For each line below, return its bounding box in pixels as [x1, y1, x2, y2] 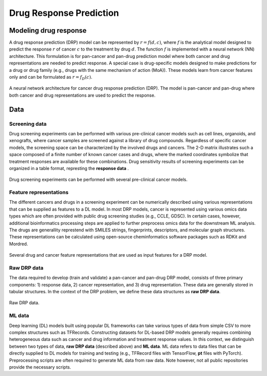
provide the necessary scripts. [9, 364, 71, 370]
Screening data [9, 120, 47, 127]
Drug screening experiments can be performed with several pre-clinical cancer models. [9, 176, 188, 183]
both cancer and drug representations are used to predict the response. [9, 92, 156, 98]
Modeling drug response [9, 26, 87, 35]
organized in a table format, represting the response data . [9, 165, 129, 171]
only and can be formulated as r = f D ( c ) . [9, 74, 92, 81]
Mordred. [9, 241, 28, 247]
